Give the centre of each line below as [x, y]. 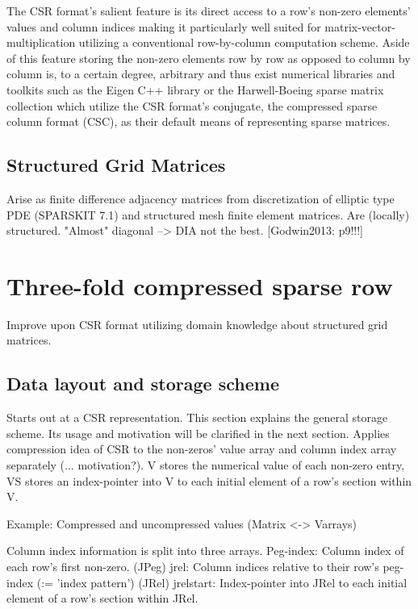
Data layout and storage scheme [143, 384]
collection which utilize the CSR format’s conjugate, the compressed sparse [192, 105]
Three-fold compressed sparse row [200, 285]
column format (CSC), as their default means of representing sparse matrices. [199, 121]
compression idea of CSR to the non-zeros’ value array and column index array [202, 449]
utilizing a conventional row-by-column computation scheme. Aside [244, 42]
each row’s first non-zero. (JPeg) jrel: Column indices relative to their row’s [193, 566]
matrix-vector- [360, 26]
